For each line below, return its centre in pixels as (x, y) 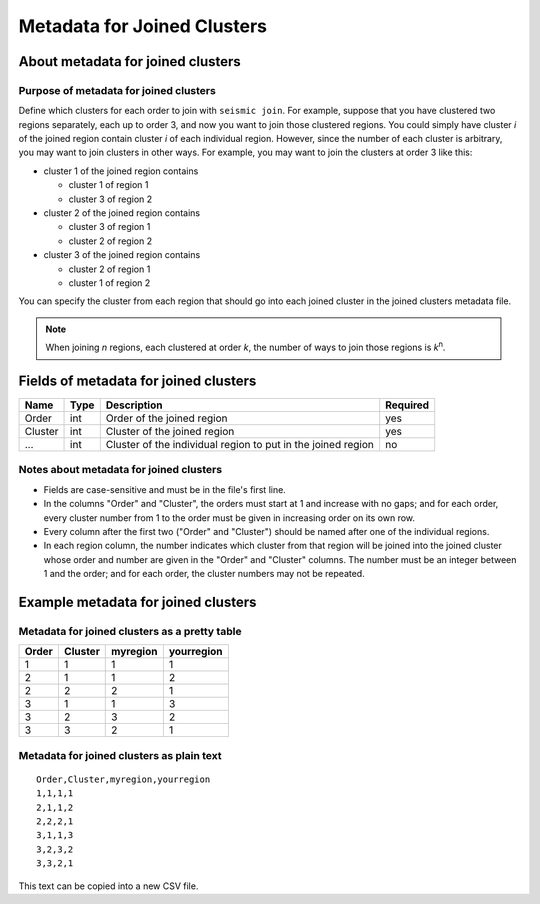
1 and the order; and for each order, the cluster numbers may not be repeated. (204, 574)
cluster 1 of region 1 (108, 185)
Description (134, 405)
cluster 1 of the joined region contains (121, 171)
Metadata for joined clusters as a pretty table (130, 631)
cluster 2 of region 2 (110, 241)
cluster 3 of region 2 (110, 199)
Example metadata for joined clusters (137, 601)
